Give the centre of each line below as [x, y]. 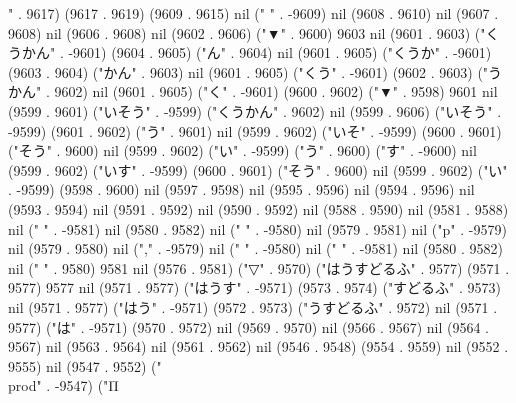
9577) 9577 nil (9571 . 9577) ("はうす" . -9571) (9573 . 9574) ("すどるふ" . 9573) [255, 287]
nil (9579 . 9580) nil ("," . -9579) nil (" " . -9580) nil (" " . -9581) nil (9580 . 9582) [255, 248]
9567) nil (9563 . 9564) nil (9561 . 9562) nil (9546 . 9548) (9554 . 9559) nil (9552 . [258, 346]
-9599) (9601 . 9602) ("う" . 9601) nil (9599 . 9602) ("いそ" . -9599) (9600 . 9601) [255, 130]
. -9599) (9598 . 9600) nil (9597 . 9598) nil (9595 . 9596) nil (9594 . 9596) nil [241, 189]
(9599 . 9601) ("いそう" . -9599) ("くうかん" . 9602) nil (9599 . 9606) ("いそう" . [255, 110]
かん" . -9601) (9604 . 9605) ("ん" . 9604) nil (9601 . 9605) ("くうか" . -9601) [256, 52]
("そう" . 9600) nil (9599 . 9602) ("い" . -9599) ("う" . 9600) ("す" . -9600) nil [242, 150]
